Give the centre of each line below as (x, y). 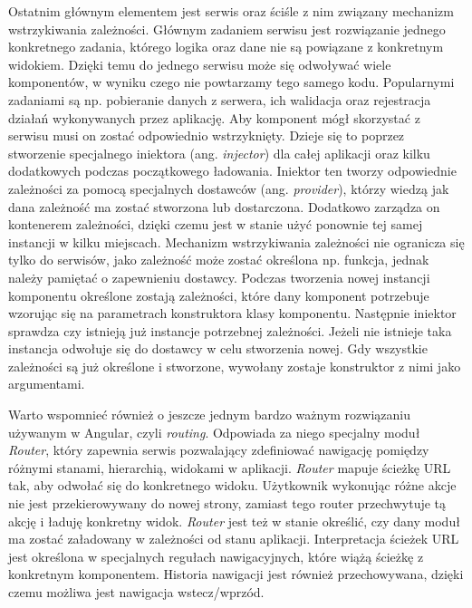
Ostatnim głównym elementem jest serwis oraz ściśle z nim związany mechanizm (231, 11)
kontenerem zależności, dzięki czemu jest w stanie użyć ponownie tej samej (216, 224)
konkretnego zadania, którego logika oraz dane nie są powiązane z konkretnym (226, 47)
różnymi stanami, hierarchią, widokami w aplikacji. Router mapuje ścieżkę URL (230, 467)
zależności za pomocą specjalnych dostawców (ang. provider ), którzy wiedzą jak (229, 188)
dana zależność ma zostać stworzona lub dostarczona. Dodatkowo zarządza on (224, 206)
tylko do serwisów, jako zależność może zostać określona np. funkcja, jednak (219, 260)
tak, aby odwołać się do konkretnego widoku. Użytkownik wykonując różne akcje (232, 485)
